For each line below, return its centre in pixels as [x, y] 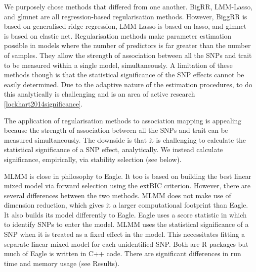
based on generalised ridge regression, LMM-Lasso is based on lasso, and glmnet [125, 26]
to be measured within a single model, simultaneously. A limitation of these [118, 65]
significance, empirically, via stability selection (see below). [93, 159]
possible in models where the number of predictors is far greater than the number [128, 45]
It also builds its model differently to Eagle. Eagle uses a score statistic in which [126, 214]
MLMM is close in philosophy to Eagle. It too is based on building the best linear [128, 176]
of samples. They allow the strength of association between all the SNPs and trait [128, 55]
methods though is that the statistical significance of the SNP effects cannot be [124, 75]
